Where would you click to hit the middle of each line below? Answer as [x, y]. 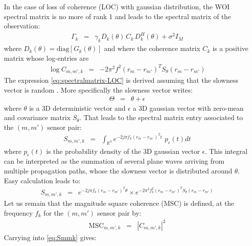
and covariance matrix [37, 117]
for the [53, 212]
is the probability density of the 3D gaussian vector [123, 151]
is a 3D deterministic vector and [77, 108]
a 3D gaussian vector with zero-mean [188, 108]
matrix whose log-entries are [46, 58]
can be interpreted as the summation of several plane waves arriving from [114, 161]
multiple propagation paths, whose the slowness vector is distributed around [118, 171]
